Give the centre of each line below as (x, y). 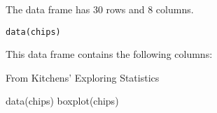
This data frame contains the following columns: (109, 54)
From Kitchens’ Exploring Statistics (83, 77)
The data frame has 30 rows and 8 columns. (100, 9)
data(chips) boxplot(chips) (62, 101)
